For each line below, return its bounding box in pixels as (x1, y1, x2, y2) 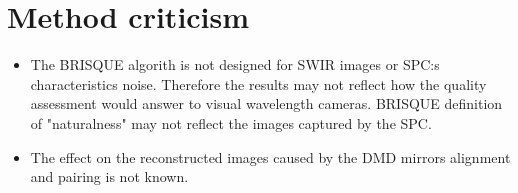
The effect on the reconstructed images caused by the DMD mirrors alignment (30, 146, 511, 167)
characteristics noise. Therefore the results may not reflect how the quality (30, 73, 487, 94)
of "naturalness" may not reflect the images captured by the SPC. (30, 112, 432, 133)
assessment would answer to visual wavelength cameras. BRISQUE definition (30, 93, 503, 114)
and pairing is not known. (30, 166, 189, 187)
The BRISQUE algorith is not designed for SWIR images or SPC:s (30, 54, 440, 75)
